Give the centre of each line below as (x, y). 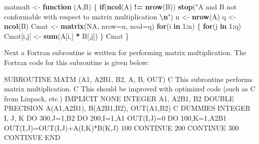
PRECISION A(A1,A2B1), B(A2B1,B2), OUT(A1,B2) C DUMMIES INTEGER (127, 108)
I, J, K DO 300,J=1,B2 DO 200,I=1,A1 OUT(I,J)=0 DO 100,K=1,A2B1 (116, 117)
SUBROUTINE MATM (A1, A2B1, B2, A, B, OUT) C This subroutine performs (129, 79)
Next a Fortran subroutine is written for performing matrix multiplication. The (125, 52)
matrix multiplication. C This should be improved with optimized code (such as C (130, 89)
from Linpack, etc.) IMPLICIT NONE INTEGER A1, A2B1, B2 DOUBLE (119, 98)
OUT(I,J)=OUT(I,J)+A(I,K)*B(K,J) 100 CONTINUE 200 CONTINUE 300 (122, 127)
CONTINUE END (32, 137)
